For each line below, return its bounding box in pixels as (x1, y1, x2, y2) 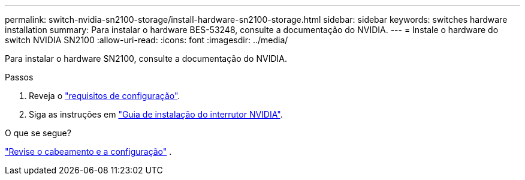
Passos (5, 72, 34, 82)
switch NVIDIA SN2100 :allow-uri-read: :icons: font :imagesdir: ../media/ (5, 35, 288, 45)
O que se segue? (5, 128, 71, 138)
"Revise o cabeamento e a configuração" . (5, 146, 172, 157)
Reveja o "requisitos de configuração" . (29, 91, 180, 101)
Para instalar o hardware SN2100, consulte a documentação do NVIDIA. (5, 53, 287, 64)
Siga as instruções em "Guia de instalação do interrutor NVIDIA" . (29, 109, 283, 119)
